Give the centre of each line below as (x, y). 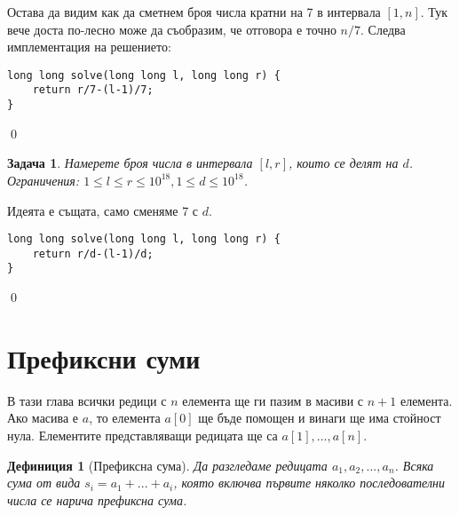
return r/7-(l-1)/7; (93, 90)
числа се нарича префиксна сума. (97, 499)
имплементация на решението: (89, 47)
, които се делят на (344, 163)
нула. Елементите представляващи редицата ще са (142, 435)
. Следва (383, 29)
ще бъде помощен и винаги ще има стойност (320, 418)
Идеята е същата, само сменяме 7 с (103, 210)
